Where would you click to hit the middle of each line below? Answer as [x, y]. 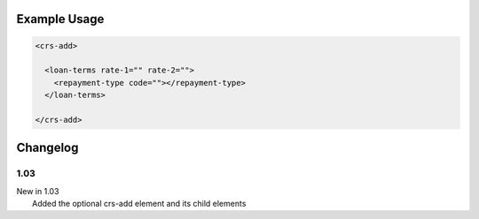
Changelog [47, 148]
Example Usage [60, 19]
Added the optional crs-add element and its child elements [139, 204]
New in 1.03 [38, 191]
